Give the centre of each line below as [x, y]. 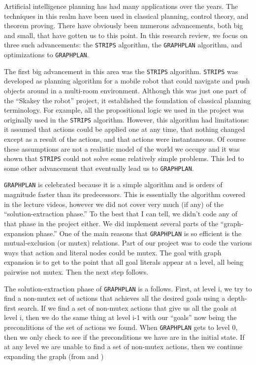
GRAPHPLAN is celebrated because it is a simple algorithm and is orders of [113, 184]
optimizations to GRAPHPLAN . [47, 55]
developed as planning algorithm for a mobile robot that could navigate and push [127, 81]
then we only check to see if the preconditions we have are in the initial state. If [124, 337]
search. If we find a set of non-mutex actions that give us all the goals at [127, 307]
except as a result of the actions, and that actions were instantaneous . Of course [125, 139]
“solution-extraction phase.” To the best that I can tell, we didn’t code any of [121, 214]
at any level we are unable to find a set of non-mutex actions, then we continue [123, 346]
